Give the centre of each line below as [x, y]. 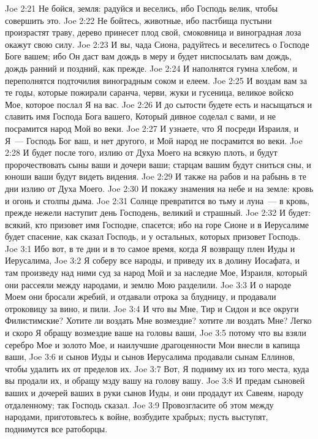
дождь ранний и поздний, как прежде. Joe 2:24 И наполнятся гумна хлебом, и [151, 68]
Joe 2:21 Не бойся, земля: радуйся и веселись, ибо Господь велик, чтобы [142, 8]
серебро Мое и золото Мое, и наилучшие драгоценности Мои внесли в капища [153, 344]
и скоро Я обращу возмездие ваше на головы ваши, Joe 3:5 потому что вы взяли [156, 333]
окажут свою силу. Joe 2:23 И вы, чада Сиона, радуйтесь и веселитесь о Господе [157, 44]
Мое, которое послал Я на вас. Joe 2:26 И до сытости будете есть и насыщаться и [159, 104]
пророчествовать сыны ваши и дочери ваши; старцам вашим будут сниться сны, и [158, 164]
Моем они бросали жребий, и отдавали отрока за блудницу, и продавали [141, 296]
